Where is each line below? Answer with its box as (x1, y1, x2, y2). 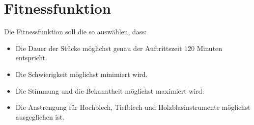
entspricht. (15, 52, 48, 63)
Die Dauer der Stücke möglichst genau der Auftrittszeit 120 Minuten (15, 43, 223, 53)
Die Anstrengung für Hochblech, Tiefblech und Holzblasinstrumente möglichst (15, 102, 251, 112)
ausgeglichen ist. (15, 111, 65, 122)
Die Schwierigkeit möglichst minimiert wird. (15, 69, 148, 79)
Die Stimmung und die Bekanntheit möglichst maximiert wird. (15, 85, 204, 96)
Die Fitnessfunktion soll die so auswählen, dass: (4, 26, 147, 37)
